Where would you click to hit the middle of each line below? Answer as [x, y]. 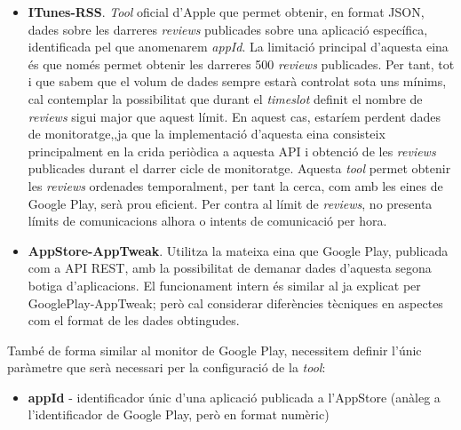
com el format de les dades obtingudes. [134, 320]
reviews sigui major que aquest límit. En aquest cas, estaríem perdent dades [234, 116]
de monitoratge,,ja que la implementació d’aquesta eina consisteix [207, 134]
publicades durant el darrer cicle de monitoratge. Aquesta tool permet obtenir [239, 168]
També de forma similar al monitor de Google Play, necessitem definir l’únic [215, 350]
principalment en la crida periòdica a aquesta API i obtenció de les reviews [232, 151]
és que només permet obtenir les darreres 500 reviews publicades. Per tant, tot [241, 64]
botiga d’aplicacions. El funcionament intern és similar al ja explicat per [224, 285]
